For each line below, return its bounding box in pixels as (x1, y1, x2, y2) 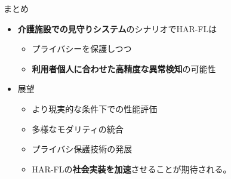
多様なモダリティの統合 (32, 122, 124, 135)
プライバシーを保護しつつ (32, 42, 132, 55)
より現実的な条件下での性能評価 (32, 102, 158, 115)
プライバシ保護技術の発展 (32, 143, 133, 155)
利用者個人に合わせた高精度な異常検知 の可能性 (32, 62, 216, 75)
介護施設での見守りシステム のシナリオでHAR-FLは (17, 22, 217, 35)
